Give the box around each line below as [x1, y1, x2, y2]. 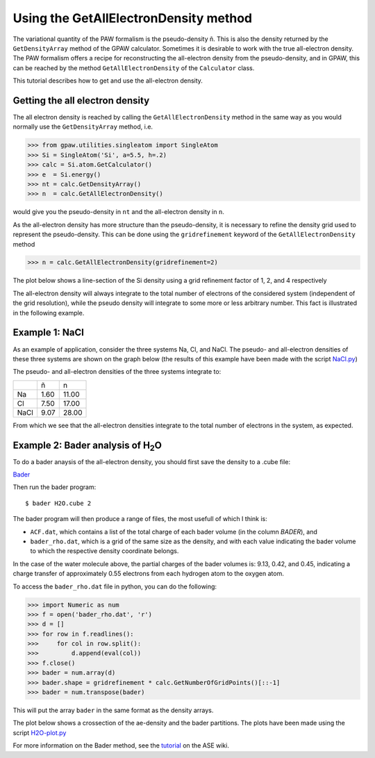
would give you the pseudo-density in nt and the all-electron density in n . [12, 208, 225, 216]
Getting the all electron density [12, 94, 150, 106]
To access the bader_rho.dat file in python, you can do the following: [12, 582, 217, 591]
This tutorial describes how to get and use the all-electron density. [12, 76, 203, 85]
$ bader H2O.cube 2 [25, 499, 92, 507]
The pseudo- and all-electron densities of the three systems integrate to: [12, 368, 222, 376]
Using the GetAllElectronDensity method [12, 10, 253, 26]
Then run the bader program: [12, 483, 97, 491]
